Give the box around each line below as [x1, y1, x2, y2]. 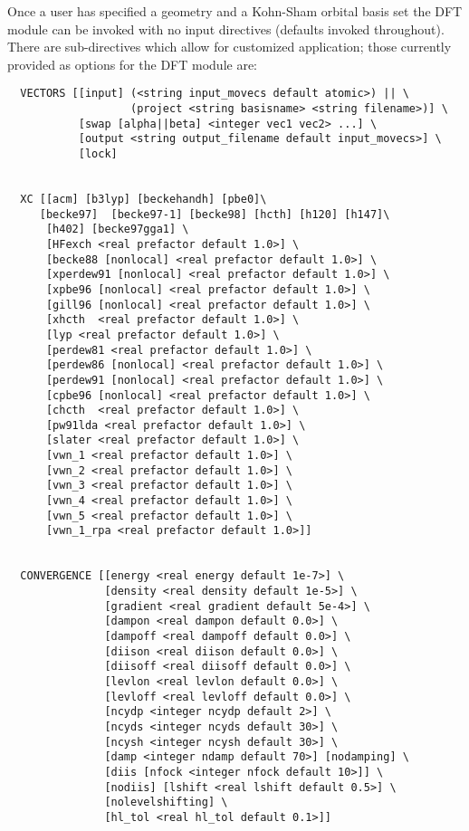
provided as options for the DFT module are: [7, 54, 258, 73]
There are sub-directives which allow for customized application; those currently [7, 37, 452, 56]
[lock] [78, 148, 118, 160]
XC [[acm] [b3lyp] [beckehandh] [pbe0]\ [20, 192, 267, 205]
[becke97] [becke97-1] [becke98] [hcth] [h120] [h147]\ [39, 207, 390, 221]
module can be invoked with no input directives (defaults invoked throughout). [7, 19, 445, 38]
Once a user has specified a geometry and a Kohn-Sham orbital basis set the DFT [7, 2, 463, 20]
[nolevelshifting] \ [104, 796, 228, 809]
